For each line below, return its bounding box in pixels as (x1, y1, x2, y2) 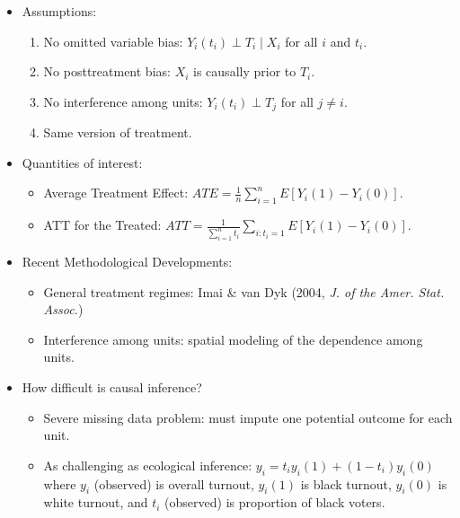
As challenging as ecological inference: (43, 455, 252, 474)
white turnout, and (43, 493, 148, 512)
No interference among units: (43, 92, 203, 110)
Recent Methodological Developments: (22, 252, 233, 271)
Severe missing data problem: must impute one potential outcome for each (43, 408, 453, 426)
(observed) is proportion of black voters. (164, 493, 385, 512)
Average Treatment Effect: (43, 183, 189, 202)
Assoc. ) (43, 300, 84, 319)
